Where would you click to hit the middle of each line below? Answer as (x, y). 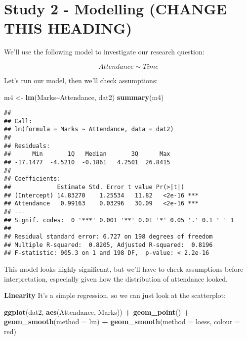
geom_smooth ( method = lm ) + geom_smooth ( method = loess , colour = (122, 321)
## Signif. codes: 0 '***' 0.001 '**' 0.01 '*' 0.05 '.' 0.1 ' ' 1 (119, 220)
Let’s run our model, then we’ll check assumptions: (81, 80)
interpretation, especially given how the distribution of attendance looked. (116, 278)
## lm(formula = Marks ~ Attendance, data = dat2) (89, 129)
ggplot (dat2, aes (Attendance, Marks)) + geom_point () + (97, 312)
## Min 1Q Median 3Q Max (87, 154)
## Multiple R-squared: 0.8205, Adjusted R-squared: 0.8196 (108, 245)
